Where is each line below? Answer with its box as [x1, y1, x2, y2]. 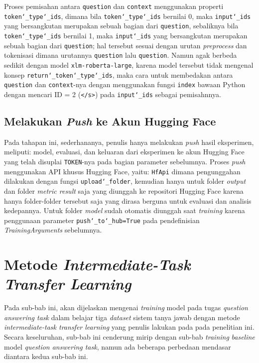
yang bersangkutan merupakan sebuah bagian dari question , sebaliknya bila [4, 20, 239, 31]
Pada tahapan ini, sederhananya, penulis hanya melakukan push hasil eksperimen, [4, 136, 254, 147]
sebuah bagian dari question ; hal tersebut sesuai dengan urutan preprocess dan [4, 40, 247, 50]
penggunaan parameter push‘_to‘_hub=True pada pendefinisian [4, 215, 200, 225]
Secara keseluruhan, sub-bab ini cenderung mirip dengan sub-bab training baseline [4, 332, 255, 342]
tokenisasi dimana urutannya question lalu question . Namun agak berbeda [4, 50, 237, 60]
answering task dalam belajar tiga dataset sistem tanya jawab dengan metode [4, 312, 240, 322]
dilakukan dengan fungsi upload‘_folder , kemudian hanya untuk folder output [4, 176, 246, 186]
